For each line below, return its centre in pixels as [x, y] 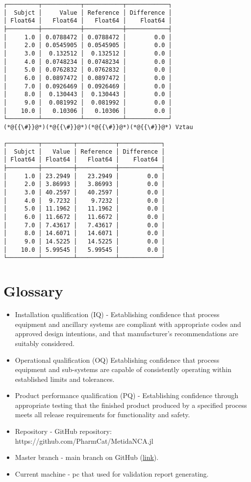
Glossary [33, 291]
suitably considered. [45, 343]
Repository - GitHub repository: [63, 431]
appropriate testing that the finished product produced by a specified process [131, 405]
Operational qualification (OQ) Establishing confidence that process [117, 360]
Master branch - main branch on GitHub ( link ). [87, 457]
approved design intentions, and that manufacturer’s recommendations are [126, 334]
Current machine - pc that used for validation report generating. [112, 473]
